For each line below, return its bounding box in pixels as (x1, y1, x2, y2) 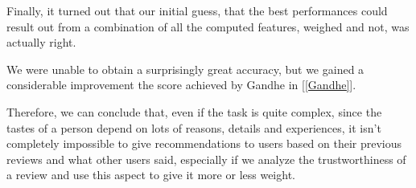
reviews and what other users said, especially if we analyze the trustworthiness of (6, 150, 406, 167)
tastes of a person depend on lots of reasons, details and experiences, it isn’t (6, 119, 381, 136)
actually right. (6, 34, 76, 51)
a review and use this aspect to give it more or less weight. (6, 166, 295, 183)
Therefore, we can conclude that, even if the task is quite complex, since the (6, 103, 382, 120)
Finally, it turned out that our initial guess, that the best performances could (6, 2, 388, 18)
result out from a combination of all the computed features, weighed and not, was (6, 18, 410, 35)
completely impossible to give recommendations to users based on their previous (6, 135, 402, 152)
